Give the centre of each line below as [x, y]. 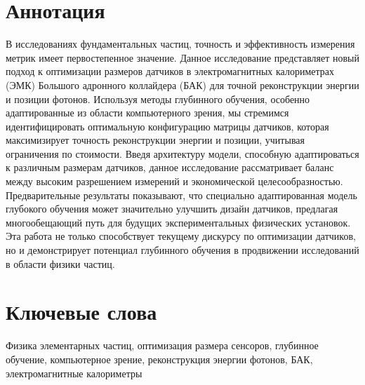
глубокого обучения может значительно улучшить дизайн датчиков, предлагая [172, 209]
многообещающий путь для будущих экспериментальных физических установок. [178, 222]
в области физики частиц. [60, 263]
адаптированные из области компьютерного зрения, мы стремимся [147, 113]
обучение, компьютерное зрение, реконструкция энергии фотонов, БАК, [159, 359]
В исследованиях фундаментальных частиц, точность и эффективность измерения [180, 44]
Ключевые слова [81, 312]
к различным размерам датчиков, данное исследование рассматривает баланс [170, 167]
